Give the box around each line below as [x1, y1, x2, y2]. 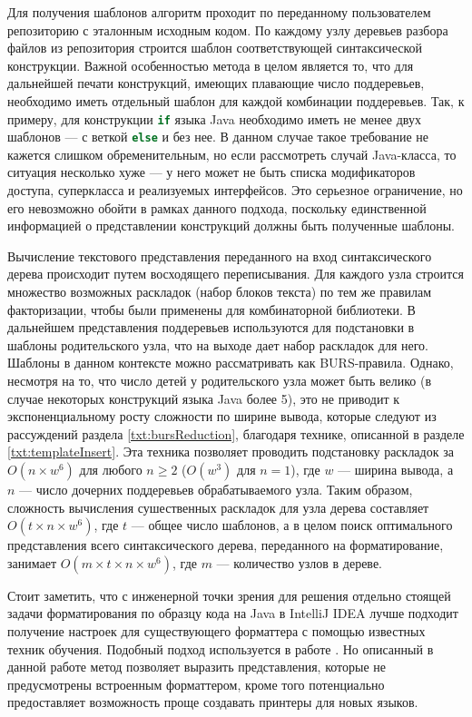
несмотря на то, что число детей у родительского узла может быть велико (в [7, 371, 432, 389]
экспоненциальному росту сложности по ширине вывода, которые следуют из [7, 407, 437, 426]
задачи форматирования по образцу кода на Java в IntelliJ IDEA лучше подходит [7, 604, 458, 623]
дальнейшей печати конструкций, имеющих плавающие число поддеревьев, [7, 74, 425, 93]
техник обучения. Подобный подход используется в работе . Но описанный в [7, 639, 434, 658]
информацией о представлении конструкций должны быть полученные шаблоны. [7, 216, 456, 235]
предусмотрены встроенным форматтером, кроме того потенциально [7, 674, 385, 693]
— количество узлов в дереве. [216, 553, 383, 572]
